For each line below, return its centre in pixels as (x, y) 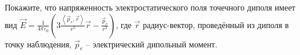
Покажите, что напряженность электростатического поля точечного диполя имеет (150, 7)
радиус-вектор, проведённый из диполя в (216, 24)
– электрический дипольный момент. (152, 44)
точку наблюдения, (38, 44)
